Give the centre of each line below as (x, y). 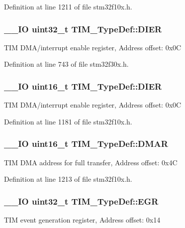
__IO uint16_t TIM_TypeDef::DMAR (86, 144)
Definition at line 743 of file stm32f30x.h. (66, 64)
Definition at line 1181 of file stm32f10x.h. (68, 121)
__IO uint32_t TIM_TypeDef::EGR (81, 201)
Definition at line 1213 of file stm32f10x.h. (68, 179)
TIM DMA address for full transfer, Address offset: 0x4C (91, 162)
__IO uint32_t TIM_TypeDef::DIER (83, 29)
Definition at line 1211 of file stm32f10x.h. (68, 6)
